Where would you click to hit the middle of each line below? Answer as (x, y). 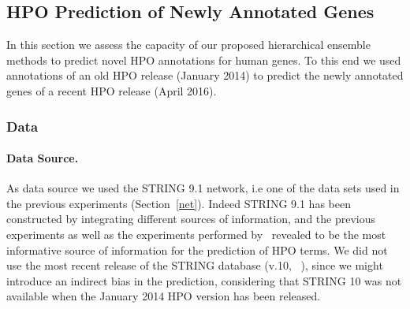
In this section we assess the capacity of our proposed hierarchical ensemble (188, 45)
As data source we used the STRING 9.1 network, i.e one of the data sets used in (203, 188)
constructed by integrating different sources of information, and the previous (191, 219)
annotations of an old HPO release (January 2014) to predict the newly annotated (205, 75)
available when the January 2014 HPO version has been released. (164, 296)
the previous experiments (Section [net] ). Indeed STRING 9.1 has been (179, 203)
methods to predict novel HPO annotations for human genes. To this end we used (204, 60)
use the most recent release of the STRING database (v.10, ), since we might (195, 265)
